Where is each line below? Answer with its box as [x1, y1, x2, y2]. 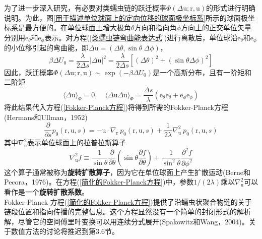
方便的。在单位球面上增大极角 [32, 22, 131, 33]
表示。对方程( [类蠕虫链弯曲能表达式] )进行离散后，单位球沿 [44, 32, 238, 42]
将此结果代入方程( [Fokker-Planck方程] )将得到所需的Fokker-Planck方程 [4, 102, 229, 112]
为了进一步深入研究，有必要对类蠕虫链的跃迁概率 [4, 3, 166, 13]
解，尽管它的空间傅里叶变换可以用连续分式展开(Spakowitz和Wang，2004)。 [4, 216, 249, 226]
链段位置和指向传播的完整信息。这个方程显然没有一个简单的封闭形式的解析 [4, 206, 251, 217]
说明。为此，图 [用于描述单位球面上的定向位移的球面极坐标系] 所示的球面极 [4, 12, 248, 23]
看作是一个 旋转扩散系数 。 [4, 187, 89, 197]
